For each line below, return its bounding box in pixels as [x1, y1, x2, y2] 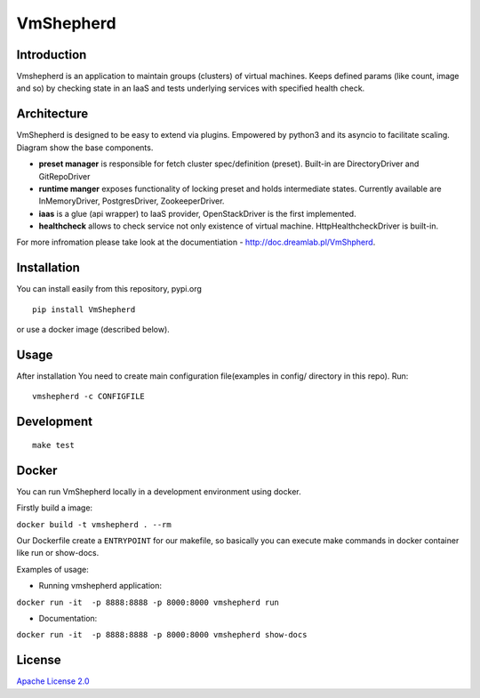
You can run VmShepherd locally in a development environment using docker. [16, 485, 301, 497]
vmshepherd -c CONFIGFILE [32, 391, 146, 402]
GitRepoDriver [38, 171, 91, 181]
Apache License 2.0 [16, 676, 90, 686]
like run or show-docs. [16, 548, 100, 558]
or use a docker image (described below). [16, 325, 171, 335]
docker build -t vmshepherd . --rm [16, 519, 172, 529]
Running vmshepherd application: [38, 581, 162, 591]
